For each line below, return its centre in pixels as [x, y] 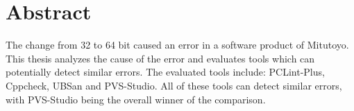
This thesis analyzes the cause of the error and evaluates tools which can [160, 58]
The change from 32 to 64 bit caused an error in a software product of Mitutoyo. [177, 45]
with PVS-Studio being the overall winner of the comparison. [136, 99]
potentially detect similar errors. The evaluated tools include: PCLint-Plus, [165, 72]
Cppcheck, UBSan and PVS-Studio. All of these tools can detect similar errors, [174, 85]
